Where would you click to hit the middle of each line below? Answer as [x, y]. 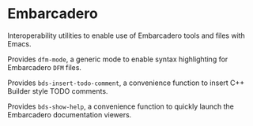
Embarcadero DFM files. [45, 67]
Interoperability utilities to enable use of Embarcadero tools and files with [126, 35]
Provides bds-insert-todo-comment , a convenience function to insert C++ [126, 83]
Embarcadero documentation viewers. [70, 114]
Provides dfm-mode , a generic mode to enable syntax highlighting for [118, 59]
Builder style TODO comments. [58, 91]
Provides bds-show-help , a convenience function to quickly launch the [121, 106]
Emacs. [19, 43]
